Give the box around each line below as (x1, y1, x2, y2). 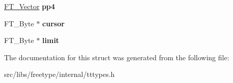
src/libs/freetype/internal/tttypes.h (4, 69, 115, 79)
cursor (42, 18, 65, 28)
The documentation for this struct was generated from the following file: (4, 52, 229, 62)
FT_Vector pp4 (4, 1, 55, 11)
